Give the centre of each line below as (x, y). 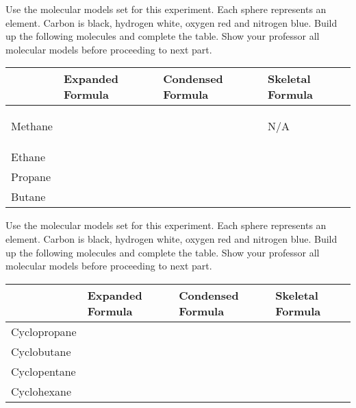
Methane (32, 126)
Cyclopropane (44, 331)
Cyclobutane (41, 351)
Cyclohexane (41, 391)
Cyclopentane (43, 371)
